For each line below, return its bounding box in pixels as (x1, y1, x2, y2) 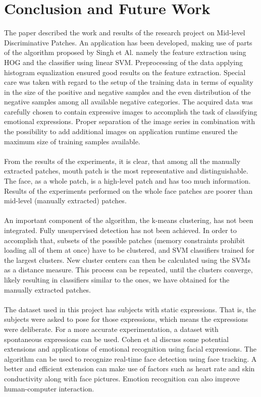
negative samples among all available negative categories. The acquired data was (4, 96, 253, 107)
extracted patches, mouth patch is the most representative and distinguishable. (4, 165, 248, 176)
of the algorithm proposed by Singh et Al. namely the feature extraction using (4, 47, 246, 58)
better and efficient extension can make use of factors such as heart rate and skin (4, 363, 255, 374)
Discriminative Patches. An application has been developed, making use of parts (4, 37, 252, 47)
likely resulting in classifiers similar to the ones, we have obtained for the (4, 274, 230, 285)
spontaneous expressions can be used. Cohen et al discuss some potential (4, 333, 229, 344)
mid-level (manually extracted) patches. (4, 195, 127, 206)
